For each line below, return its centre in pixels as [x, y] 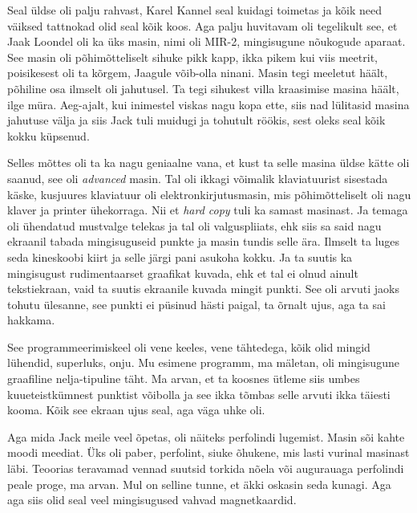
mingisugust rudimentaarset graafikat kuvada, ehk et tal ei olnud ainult [183, 273]
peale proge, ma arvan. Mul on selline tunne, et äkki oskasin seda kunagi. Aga [199, 484]
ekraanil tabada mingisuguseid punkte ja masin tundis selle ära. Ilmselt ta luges [204, 241]
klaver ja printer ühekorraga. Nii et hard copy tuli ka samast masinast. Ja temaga [208, 210]
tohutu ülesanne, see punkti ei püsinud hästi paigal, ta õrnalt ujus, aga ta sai [196, 304]
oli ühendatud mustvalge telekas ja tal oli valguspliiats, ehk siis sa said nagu [194, 225]
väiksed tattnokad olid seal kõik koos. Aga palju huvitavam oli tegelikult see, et [202, 25]
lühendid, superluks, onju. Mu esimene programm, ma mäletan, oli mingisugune [203, 362]
